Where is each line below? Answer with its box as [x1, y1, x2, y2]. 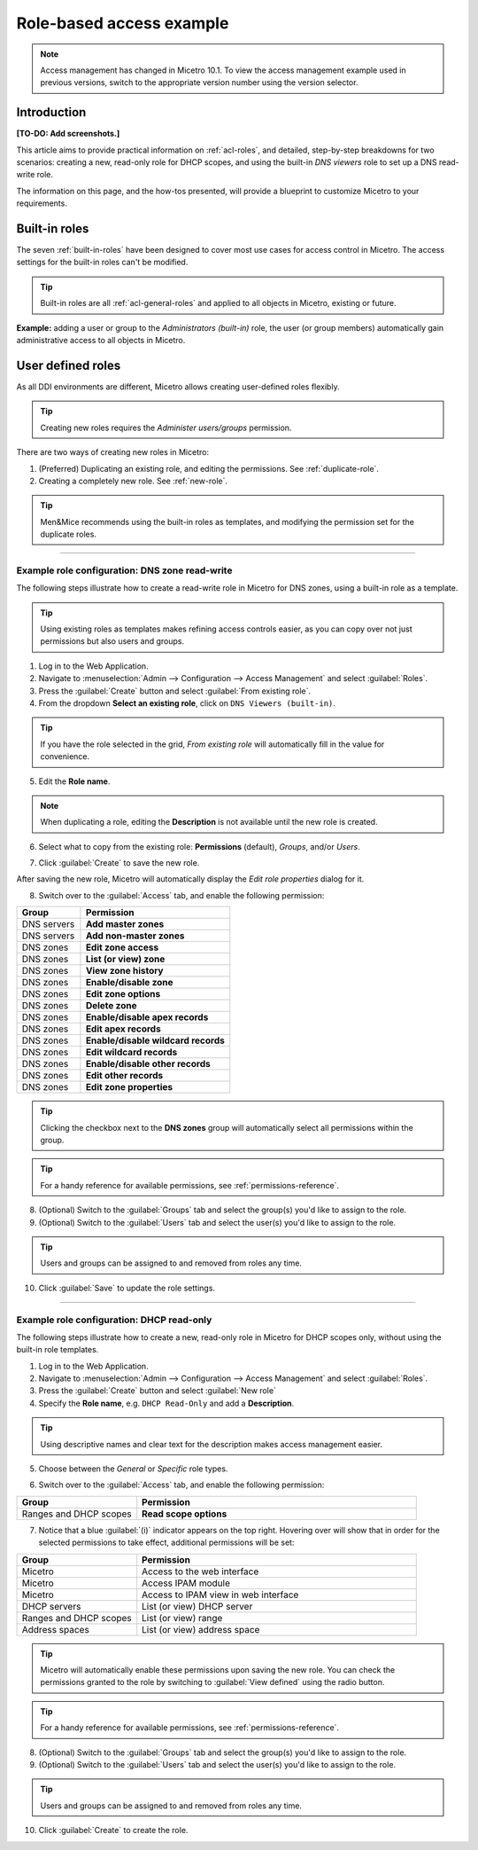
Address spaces [21, 1623, 90, 1635]
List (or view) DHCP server [142, 1600, 253, 1612]
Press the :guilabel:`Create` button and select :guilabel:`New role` [38, 1385, 276, 1396]
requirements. [16, 198, 68, 208]
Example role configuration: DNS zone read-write [16, 564, 233, 576]
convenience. [40, 751, 90, 762]
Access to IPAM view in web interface [142, 1588, 299, 1601]
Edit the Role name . [38, 776, 111, 787]
